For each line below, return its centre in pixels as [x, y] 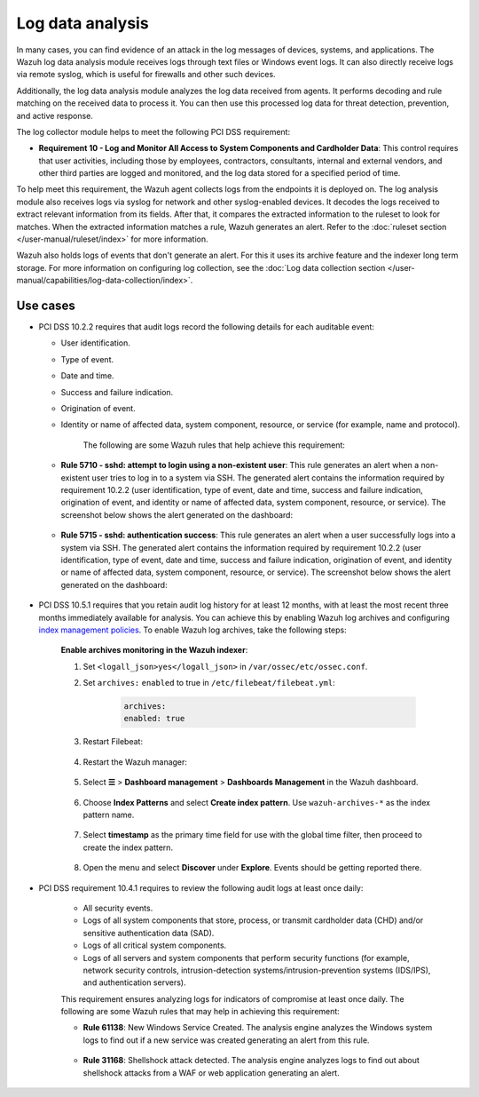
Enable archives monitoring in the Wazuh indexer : [154, 650]
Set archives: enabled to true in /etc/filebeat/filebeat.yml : [209, 683]
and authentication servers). [134, 982]
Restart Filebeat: [113, 742]
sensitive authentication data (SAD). [149, 933]
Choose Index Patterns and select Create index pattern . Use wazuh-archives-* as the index [256, 802]
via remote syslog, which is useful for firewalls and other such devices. [146, 75]
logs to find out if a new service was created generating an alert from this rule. [226, 1040]
